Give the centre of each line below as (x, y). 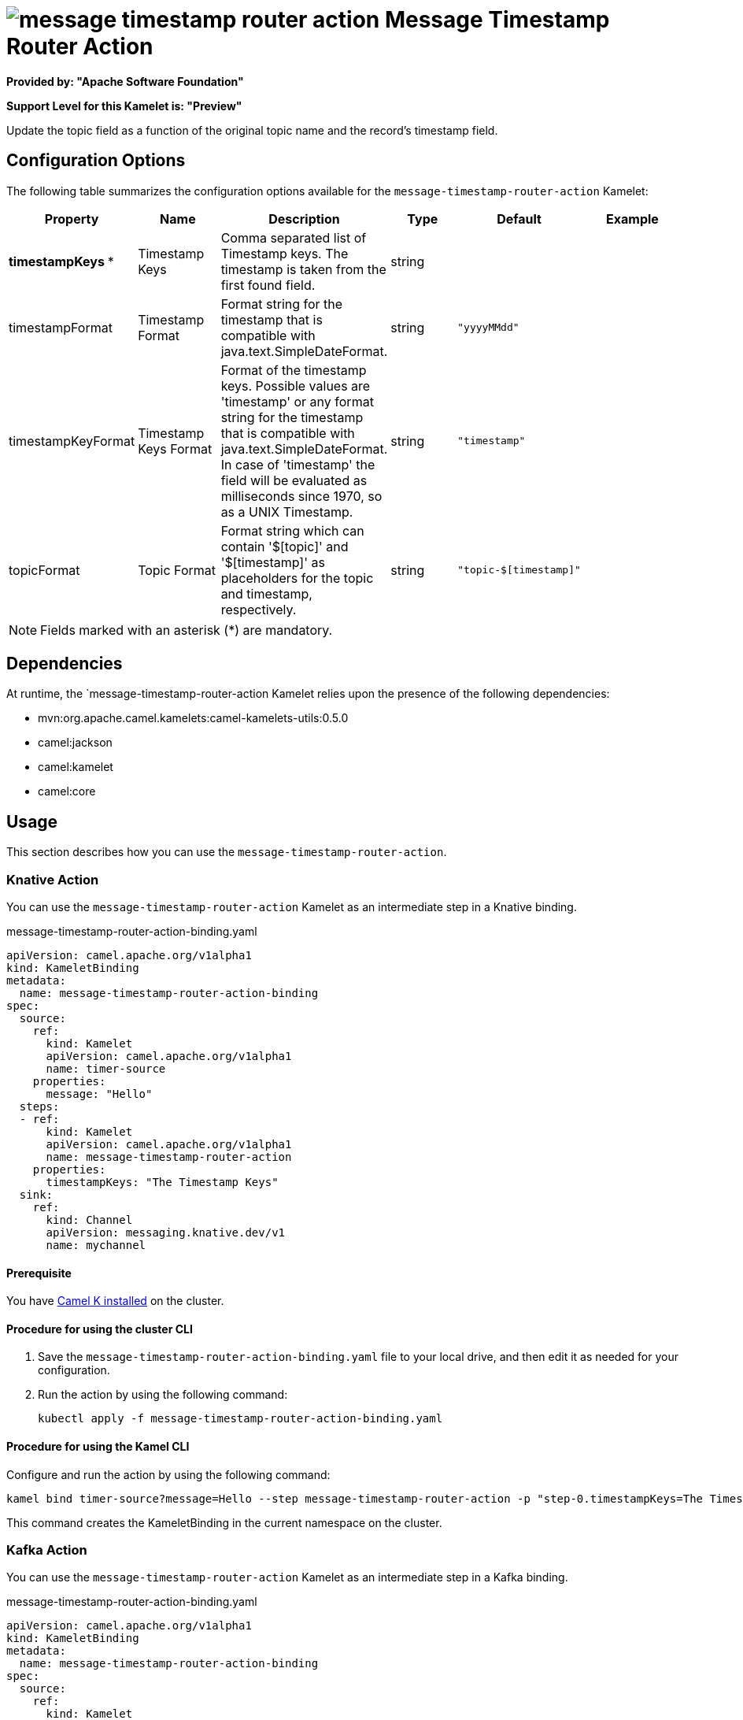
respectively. (259, 609)
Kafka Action (47, 1550)
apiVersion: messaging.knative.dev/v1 (166, 1233)
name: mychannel (96, 1246)
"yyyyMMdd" (488, 328)
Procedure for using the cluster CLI (100, 1329)
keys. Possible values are (296, 386)
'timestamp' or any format (297, 401)
